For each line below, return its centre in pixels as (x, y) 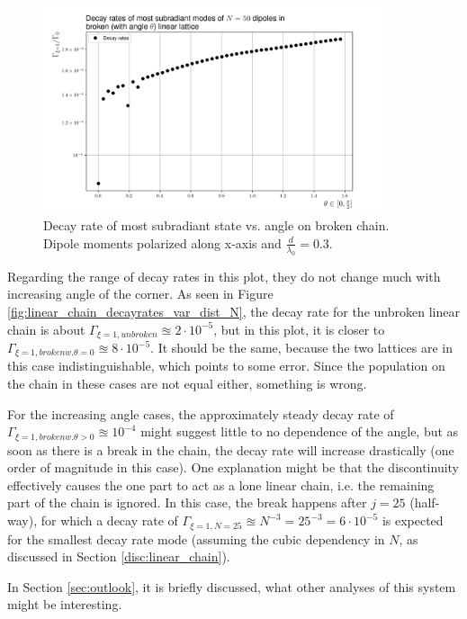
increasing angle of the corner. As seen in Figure (140, 294)
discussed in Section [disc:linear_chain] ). (119, 556)
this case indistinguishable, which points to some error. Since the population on (226, 366)
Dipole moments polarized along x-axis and (162, 242)
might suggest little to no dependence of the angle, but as (300, 431)
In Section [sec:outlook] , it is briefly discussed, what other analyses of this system (232, 586)
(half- (425, 502)
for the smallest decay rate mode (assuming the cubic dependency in (196, 538)
